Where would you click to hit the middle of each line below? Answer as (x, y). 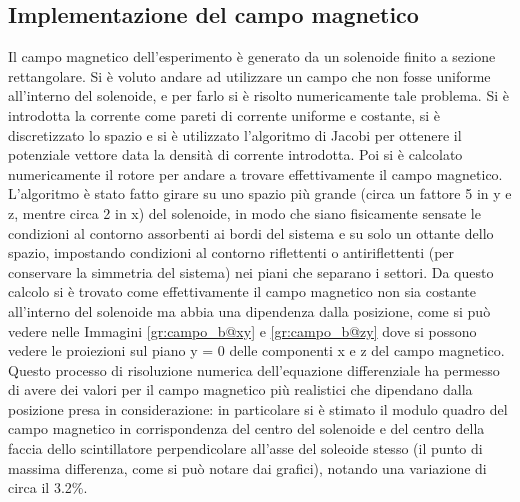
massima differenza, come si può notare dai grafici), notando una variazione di (247, 467)
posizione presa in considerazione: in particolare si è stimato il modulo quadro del (258, 408)
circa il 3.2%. (48, 487)
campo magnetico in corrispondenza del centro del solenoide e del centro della (246, 428)
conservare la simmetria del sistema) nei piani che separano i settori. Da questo (251, 271)
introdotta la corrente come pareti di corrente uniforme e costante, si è (224, 114)
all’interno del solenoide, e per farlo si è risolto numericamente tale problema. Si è (258, 95)
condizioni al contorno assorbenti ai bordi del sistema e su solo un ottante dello (251, 232)
